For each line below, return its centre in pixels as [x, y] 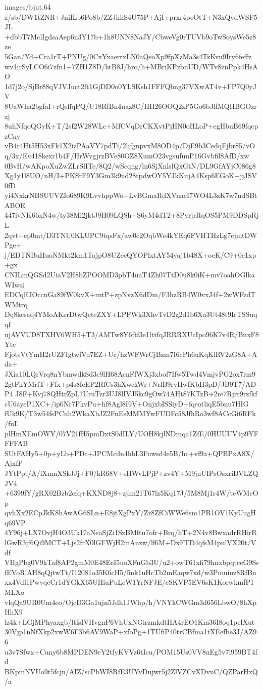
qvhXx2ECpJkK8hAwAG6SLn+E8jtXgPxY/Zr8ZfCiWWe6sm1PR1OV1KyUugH [130, 513]
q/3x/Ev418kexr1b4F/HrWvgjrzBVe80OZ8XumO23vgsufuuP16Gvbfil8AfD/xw [127, 155]
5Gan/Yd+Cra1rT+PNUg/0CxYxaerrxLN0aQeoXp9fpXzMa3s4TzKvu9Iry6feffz [128, 56]
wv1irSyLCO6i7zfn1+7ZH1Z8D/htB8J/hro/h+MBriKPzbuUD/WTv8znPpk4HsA [131, 66]
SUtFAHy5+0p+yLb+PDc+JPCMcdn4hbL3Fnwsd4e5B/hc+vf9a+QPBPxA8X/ [129, 453]
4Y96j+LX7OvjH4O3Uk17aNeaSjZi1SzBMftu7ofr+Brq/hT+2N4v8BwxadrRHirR [131, 532]
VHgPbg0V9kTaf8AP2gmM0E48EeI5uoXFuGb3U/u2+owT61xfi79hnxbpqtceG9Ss [132, 562]
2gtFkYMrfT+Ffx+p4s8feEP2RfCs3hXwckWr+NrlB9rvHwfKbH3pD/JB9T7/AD [130, 383]
